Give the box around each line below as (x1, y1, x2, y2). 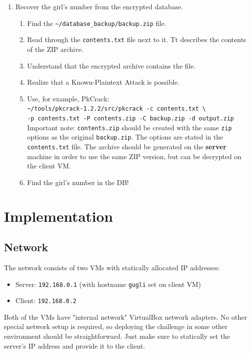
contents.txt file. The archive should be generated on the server (27, 141, 227, 151)
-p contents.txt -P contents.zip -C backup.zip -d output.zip (27, 115, 234, 122)
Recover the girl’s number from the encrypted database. (15, 1, 183, 11)
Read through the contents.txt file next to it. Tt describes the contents (27, 34, 246, 45)
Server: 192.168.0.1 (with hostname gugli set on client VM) (15, 279, 201, 289)
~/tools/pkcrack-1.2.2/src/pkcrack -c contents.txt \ (27, 105, 206, 113)
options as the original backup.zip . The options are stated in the (27, 132, 223, 142)
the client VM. (27, 161, 71, 171)
